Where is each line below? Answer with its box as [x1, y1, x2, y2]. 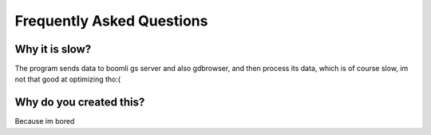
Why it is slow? [14, 42, 92, 56]
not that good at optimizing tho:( [14, 74, 121, 84]
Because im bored [14, 117, 75, 126]
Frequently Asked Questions [14, 12, 208, 30]
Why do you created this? [14, 96, 145, 109]
